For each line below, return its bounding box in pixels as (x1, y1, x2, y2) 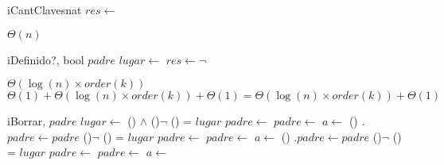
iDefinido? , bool (7, 51, 84, 67)
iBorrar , (7, 113, 46, 129)
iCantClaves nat (7, 2, 82, 17)
